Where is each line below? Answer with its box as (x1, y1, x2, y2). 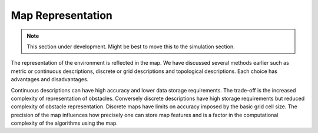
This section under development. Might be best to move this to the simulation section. (26, 43, 235, 50)
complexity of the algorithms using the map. (11, 119, 118, 127)
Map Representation (11, 9, 113, 22)
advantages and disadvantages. (11, 76, 89, 83)
